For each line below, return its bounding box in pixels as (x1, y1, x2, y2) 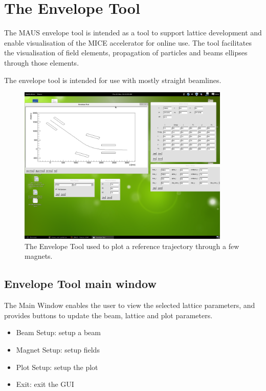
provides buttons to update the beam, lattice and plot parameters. (4, 310, 213, 320)
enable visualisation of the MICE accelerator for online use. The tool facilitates (4, 37, 252, 48)
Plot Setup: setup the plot (16, 361, 98, 372)
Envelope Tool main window (4, 276, 157, 292)
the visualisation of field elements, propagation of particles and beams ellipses (4, 47, 248, 58)
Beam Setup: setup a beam (16, 327, 101, 338)
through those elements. (4, 57, 79, 68)
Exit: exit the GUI (16, 379, 74, 389)
